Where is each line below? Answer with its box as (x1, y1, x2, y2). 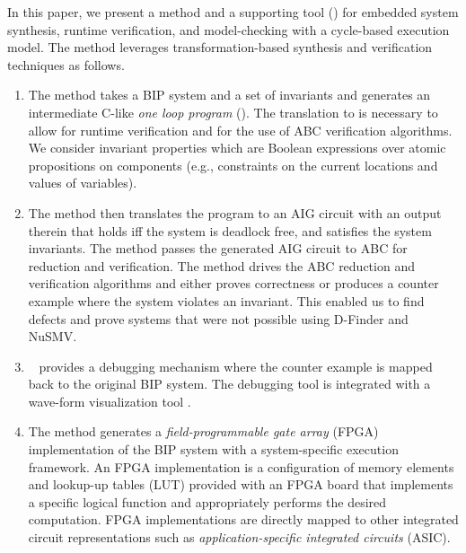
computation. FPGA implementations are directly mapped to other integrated (28, 510, 459, 529)
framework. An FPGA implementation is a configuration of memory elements (28, 457, 454, 476)
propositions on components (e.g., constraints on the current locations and (28, 155, 438, 174)
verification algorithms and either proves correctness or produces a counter (28, 274, 439, 293)
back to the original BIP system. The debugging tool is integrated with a (28, 374, 431, 393)
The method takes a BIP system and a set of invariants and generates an (28, 85, 431, 104)
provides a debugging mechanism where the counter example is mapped (39, 356, 433, 375)
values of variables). (28, 173, 137, 192)
